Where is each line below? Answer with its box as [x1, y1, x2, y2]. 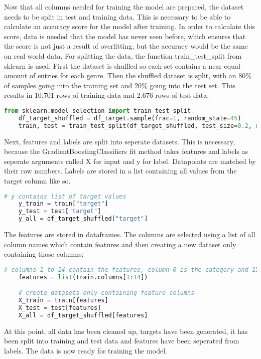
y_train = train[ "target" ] [18, 200, 108, 208]
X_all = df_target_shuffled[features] [18, 311, 148, 319]
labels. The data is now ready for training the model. [4, 345, 168, 355]
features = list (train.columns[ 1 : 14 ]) [18, 273, 148, 281]
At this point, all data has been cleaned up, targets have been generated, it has [4, 325, 248, 336]
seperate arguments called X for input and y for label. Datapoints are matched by [4, 155, 256, 166]
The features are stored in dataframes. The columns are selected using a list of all [4, 229, 255, 240]
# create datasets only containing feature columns [18, 289, 195, 297]
